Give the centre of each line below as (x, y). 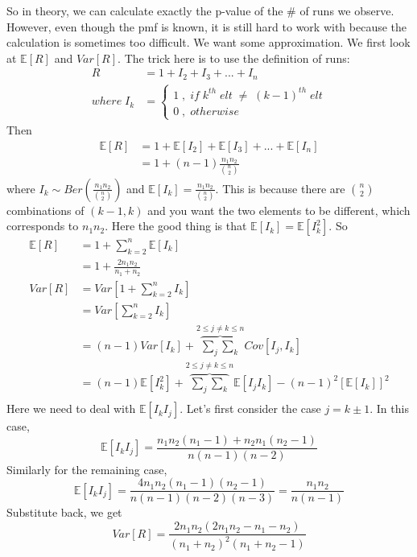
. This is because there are (280, 188)
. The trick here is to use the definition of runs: (234, 58)
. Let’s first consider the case (250, 408)
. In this (389, 408)
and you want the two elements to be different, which (279, 210)
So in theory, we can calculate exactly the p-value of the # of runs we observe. (200, 10)
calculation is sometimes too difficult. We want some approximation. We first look (208, 42)
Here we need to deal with (71, 408)
